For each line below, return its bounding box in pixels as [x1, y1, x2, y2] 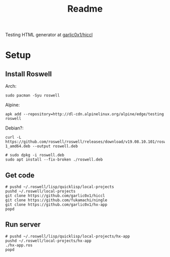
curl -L [5, 135, 22, 140]
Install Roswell [5, 70, 52, 78]
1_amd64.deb [5, 144, 30, 149]
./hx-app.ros [5, 242, 33, 248]
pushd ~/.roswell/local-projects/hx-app [5, 238, 92, 243]
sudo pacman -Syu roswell [5, 93, 60, 98]
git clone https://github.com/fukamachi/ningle [5, 198, 108, 203]
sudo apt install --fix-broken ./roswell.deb [5, 157, 103, 163]
